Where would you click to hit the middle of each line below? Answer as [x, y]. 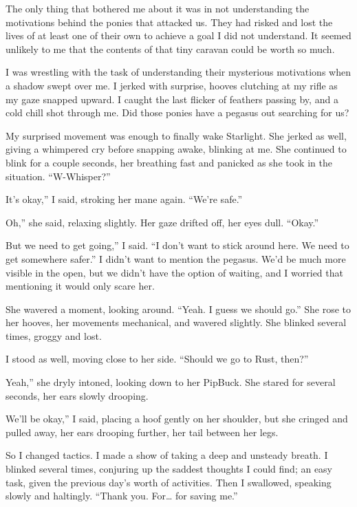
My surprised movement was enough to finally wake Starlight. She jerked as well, [176, 135]
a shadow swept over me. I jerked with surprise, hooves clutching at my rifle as [172, 85]
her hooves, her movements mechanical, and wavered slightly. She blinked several [176, 322]
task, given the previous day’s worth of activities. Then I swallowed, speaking [169, 482]
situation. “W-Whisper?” [58, 176]
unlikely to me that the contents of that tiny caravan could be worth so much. [170, 48]
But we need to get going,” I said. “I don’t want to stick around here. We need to [177, 245]
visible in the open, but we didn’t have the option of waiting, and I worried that [174, 272]
